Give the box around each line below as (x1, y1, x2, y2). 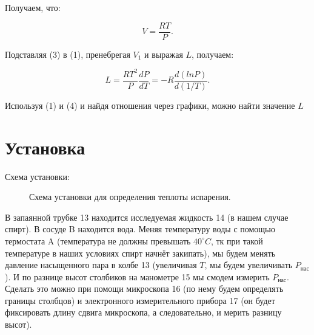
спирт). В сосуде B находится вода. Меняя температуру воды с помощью (5, 223, 275, 235)
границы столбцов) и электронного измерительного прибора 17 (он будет (5, 294, 275, 306)
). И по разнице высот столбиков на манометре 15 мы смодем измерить (5, 270, 270, 283)
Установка (5, 134, 85, 159)
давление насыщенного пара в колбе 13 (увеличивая (5, 258, 197, 271)
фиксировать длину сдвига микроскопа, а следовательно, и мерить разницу (5, 306, 282, 319)
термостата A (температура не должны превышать (5, 234, 191, 247)
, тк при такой (210, 234, 263, 247)
